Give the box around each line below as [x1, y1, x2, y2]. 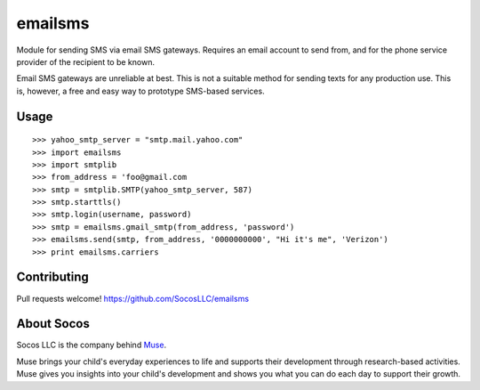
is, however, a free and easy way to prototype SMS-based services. [16, 85, 266, 96]
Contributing [16, 270, 89, 285]
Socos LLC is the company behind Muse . [16, 339, 167, 351]
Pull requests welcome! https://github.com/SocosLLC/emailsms [16, 293, 249, 304]
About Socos [16, 316, 91, 331]
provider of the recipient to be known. [16, 56, 156, 67]
